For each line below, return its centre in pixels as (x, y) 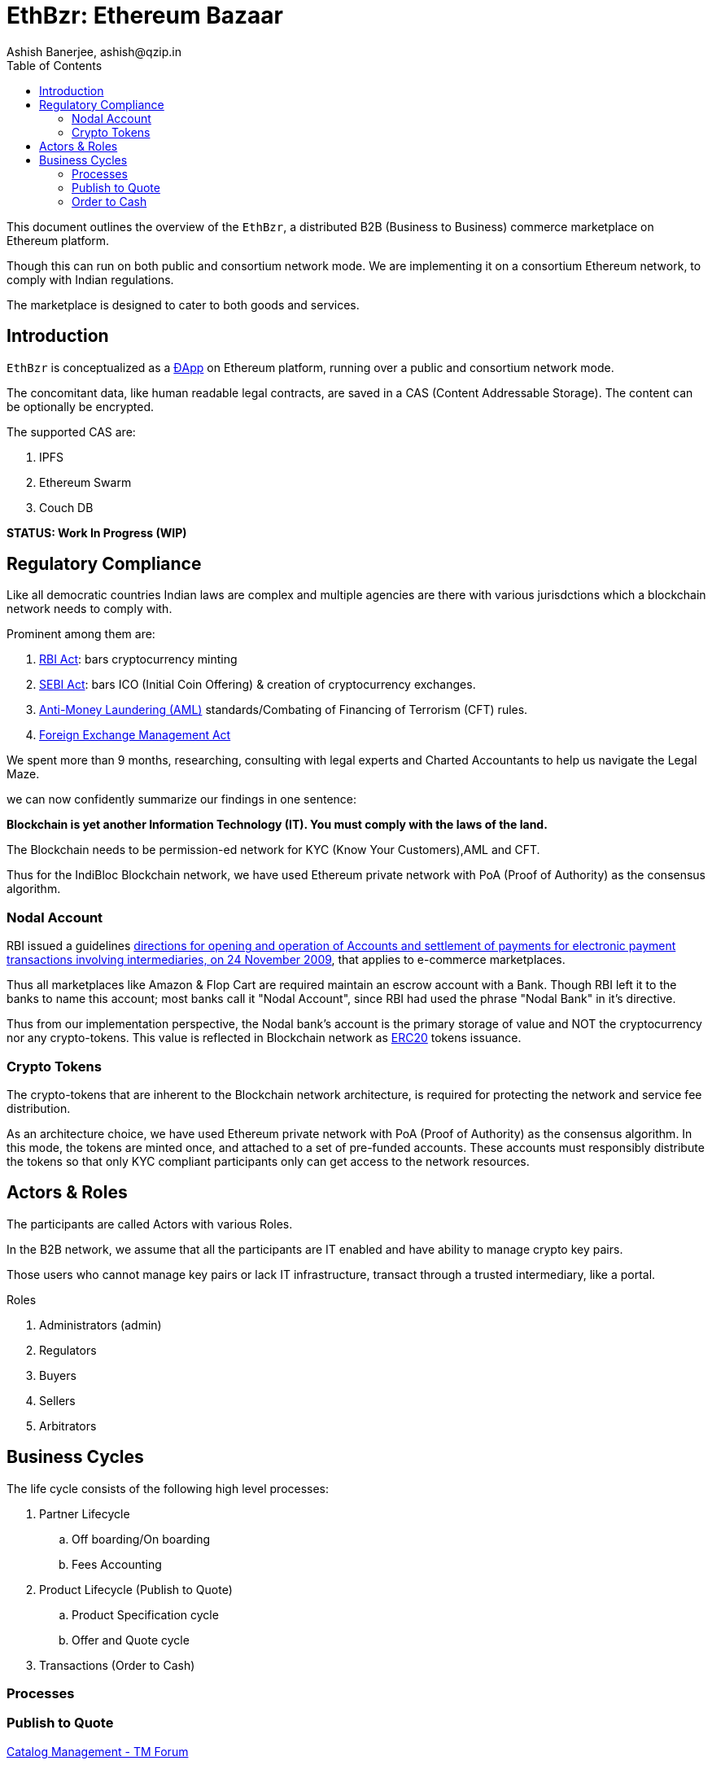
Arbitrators (68, 1426)
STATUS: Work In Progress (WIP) (97, 532)
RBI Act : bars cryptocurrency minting (138, 659)
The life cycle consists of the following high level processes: (168, 1488)
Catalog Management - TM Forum (98, 1751)
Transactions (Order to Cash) (117, 1665)
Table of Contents (55, 65)
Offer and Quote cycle (131, 1640)
